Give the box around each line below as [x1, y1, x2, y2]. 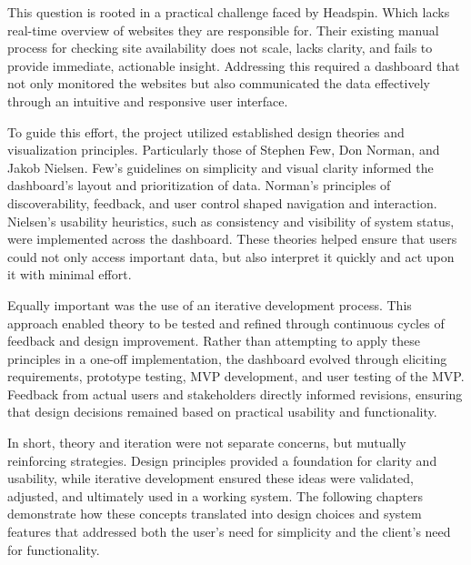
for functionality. [7, 540, 100, 559]
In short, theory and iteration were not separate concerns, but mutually [7, 433, 406, 452]
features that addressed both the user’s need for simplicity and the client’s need [7, 522, 451, 541]
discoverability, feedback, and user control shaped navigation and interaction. [7, 193, 437, 212]
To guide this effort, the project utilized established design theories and [7, 122, 405, 141]
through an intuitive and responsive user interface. [7, 91, 288, 110]
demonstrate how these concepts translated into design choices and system [7, 504, 422, 523]
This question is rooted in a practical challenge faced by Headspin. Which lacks [7, 3, 450, 21]
